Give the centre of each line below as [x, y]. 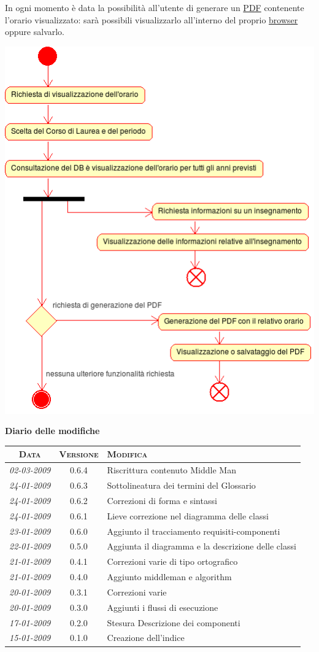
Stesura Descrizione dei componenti [174, 622]
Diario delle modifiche [52, 431]
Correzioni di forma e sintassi [162, 500]
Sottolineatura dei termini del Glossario [181, 485]
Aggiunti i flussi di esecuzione [163, 607]
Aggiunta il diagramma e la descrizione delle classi [202, 546]
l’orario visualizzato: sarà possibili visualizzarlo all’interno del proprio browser [152, 19]
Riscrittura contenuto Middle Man [171, 470]
